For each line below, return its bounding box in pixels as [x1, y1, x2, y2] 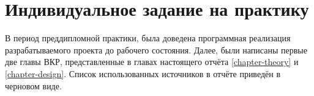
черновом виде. [5, 79, 62, 92]
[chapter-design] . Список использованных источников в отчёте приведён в [5, 67, 281, 80]
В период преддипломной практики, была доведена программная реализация [5, 32, 291, 44]
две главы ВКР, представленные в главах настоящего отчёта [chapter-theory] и [5, 55, 299, 68]
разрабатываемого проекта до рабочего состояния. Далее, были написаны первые [5, 43, 307, 56]
